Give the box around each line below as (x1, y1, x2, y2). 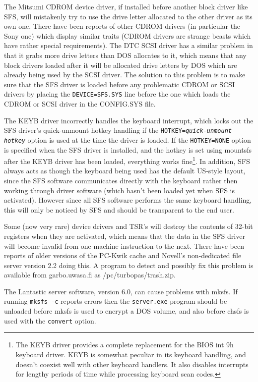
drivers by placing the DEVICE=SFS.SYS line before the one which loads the (4, 89, 231, 99)
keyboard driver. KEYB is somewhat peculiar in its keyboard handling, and (15, 349, 246, 359)
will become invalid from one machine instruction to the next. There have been (4, 240, 244, 251)
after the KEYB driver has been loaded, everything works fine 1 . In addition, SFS (4, 155, 250, 166)
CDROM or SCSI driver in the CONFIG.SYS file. (4, 99, 156, 109)
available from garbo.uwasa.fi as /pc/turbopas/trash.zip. (4, 270, 176, 280)
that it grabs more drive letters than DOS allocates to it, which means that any (4, 50, 247, 60)
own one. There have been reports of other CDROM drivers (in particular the (4, 21, 241, 31)
